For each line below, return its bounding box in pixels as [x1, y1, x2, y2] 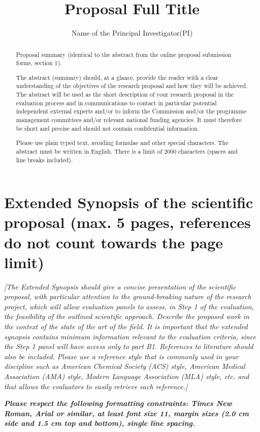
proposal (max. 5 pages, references [4, 212, 251, 233]
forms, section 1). [16, 59, 62, 67]
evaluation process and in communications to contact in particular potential [16, 98, 217, 107]
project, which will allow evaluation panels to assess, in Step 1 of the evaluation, [4, 301, 254, 311]
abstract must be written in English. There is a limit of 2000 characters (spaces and [16, 147, 238, 155]
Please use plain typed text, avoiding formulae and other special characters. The [16, 138, 229, 147]
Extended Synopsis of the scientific [4, 192, 253, 213]
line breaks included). [16, 155, 73, 164]
